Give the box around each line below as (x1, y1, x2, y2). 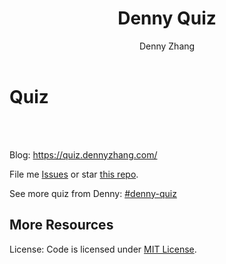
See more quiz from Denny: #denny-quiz (9, 187, 177, 199)
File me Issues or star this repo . (9, 168, 139, 180)
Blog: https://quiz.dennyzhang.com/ (9, 148, 158, 161)
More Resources (9, 217, 114, 234)
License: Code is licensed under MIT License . (9, 243, 197, 255)
